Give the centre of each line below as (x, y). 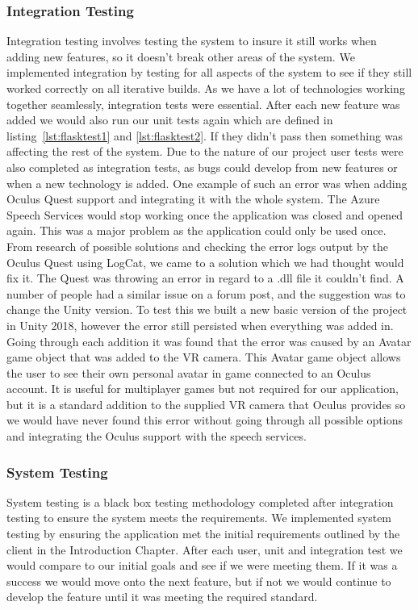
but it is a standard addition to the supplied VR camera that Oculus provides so (206, 404)
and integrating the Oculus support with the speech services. (157, 436)
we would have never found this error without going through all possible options (205, 420)
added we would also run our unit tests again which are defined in (170, 120)
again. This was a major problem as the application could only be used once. (196, 230)
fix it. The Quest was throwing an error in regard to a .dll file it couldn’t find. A (205, 278)
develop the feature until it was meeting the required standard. (162, 597)
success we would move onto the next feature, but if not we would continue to (199, 581)
